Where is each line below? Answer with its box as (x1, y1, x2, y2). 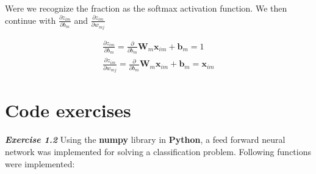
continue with (5, 13, 56, 26)
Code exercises (5, 98, 131, 123)
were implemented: (5, 157, 75, 170)
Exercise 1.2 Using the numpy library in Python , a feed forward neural (5, 133, 285, 146)
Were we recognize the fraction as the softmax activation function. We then (5, 2, 287, 14)
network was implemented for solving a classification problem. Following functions (5, 145, 311, 158)
